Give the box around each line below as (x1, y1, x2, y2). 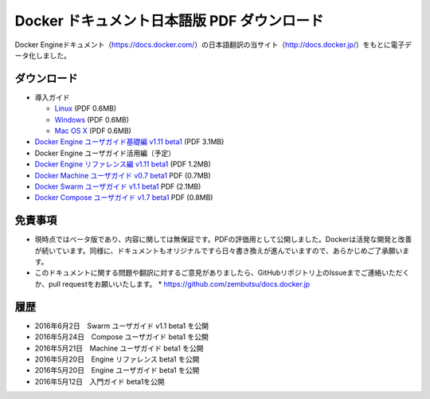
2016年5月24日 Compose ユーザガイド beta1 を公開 (34, 332, 209, 342)
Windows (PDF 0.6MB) (54, 115, 130, 124)
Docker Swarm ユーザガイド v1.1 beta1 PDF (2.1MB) (34, 182, 201, 191)
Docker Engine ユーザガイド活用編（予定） (34, 148, 175, 158)
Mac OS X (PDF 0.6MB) (54, 126, 131, 135)
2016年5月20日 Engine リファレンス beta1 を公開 (34, 354, 200, 364)
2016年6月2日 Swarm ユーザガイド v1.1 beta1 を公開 (34, 321, 209, 331)
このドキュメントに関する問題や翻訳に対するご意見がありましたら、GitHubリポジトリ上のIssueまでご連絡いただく (34, 268, 410, 278)
